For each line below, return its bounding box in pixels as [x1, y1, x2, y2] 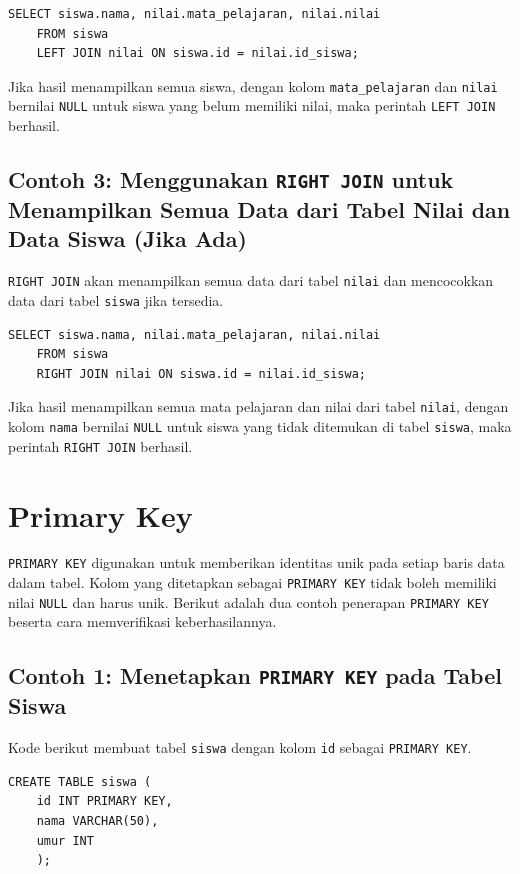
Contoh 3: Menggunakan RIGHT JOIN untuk [8, 164, 454, 195]
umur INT [36, 833, 94, 848]
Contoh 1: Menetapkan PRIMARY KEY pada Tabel [8, 660, 502, 691]
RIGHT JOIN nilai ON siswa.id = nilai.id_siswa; [36, 366, 366, 381]
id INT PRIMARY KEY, [36, 794, 173, 809]
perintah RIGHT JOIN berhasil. [8, 435, 193, 456]
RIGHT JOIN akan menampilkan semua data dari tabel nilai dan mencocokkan [8, 270, 494, 291]
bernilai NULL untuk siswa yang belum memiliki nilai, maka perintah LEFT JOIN [8, 95, 496, 116]
